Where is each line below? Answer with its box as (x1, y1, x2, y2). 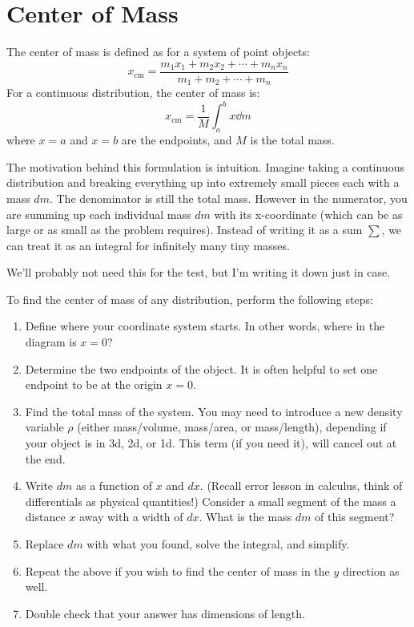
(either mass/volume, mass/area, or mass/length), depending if (77, 419, 387, 435)
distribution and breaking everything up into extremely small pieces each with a (6, 174, 400, 191)
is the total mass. (250, 131, 335, 148)
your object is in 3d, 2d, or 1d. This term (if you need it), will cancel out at (25, 435, 397, 451)
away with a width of (79, 508, 183, 525)
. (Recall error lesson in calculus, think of (199, 477, 403, 494)
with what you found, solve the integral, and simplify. (86, 536, 350, 552)
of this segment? (315, 508, 395, 525)
